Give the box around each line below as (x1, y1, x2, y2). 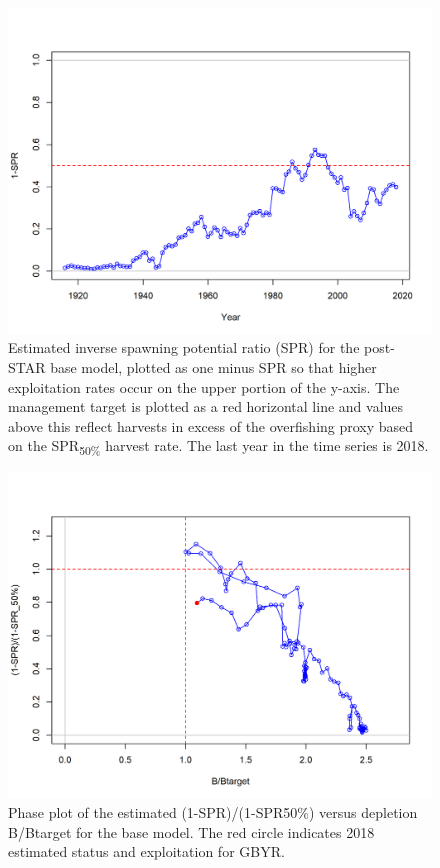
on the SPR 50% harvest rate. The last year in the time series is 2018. (8, 435, 429, 459)
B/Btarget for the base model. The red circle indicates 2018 (8, 821, 375, 842)
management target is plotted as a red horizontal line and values (8, 396, 404, 417)
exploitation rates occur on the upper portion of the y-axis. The (8, 376, 400, 397)
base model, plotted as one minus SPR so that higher (50, 357, 377, 378)
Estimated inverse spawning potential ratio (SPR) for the (8, 337, 360, 358)
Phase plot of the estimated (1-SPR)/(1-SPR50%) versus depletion (8, 802, 418, 822)
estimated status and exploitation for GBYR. (8, 841, 285, 862)
